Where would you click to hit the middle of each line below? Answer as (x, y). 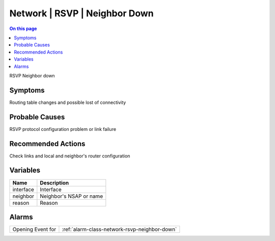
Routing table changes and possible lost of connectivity (68, 102)
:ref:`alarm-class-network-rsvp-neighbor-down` (119, 229)
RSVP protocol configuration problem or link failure (63, 129)
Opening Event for (34, 229)
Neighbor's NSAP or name (72, 196)
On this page (23, 29)
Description (54, 182)
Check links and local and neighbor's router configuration (70, 156)
